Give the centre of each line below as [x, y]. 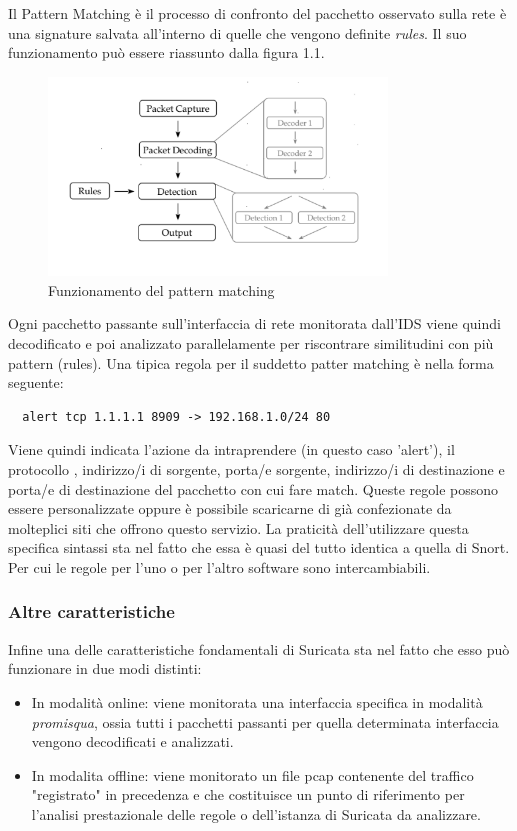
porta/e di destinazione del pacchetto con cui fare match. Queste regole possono [253, 488]
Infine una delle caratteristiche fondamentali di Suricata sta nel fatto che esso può [259, 648]
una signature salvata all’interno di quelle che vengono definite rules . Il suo [237, 32]
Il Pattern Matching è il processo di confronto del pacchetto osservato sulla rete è [257, 13]
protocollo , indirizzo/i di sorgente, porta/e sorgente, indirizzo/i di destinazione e [256, 468]
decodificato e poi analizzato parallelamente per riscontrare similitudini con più [251, 343]
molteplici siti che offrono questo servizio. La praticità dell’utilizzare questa [238, 527]
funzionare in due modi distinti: [105, 668]
